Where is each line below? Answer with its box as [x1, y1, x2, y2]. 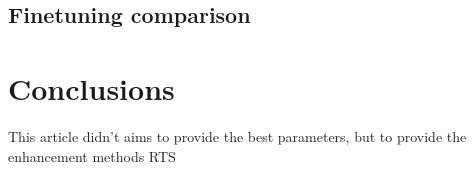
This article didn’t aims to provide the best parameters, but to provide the [8, 125, 467, 146]
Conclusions [8, 67, 175, 108]
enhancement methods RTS [8, 145, 176, 166]
